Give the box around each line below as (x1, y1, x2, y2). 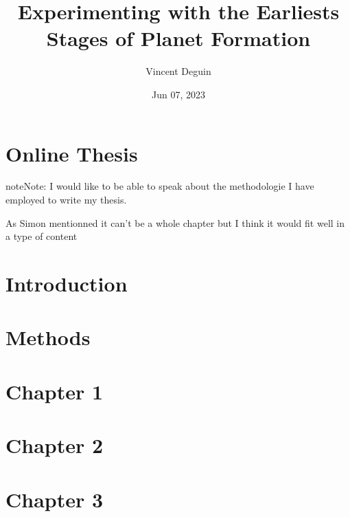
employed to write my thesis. (5, 192, 127, 207)
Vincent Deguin (145, 64, 211, 78)
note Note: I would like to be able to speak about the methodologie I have (5, 179, 314, 193)
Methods (5, 323, 91, 351)
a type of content (5, 229, 78, 243)
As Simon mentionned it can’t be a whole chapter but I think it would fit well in (5, 215, 345, 230)
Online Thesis (5, 139, 138, 167)
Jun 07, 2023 (152, 87, 205, 101)
